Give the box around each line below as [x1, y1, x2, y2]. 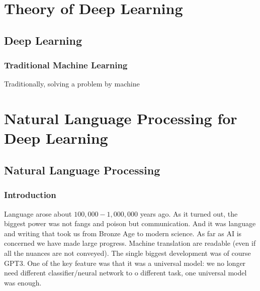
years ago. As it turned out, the [140, 208, 238, 219]
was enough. [4, 277, 42, 287]
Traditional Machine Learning [4, 59, 128, 71]
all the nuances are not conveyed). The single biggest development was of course [4, 247, 251, 258]
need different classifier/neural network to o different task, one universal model [4, 267, 247, 278]
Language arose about [4, 208, 72, 219]
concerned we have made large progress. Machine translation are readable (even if [4, 238, 256, 248]
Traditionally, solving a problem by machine [4, 78, 140, 89]
